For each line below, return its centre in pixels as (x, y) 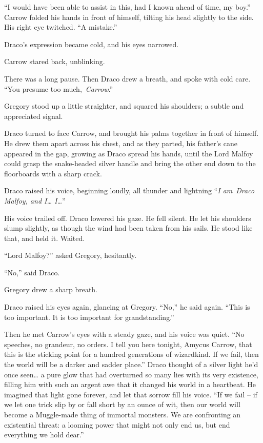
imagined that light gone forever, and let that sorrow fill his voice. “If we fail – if (131, 394)
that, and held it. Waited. (45, 238)
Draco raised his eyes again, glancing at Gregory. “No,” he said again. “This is (127, 307)
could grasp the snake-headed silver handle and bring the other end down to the (130, 163)
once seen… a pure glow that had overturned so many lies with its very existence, (131, 374)
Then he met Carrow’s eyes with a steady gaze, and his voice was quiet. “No (124, 334)
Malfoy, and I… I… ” (35, 200)
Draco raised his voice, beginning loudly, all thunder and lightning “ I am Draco (129, 190)
